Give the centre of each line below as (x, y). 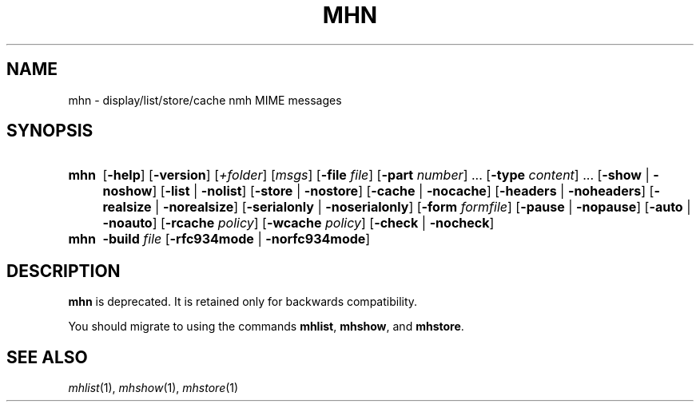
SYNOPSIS (50, 131)
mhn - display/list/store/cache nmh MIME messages (205, 100)
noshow (127, 191)
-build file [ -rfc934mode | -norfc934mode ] (237, 239)
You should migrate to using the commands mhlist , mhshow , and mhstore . (266, 327)
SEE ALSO (47, 357)
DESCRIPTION (64, 271)
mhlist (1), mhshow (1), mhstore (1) (153, 388)
